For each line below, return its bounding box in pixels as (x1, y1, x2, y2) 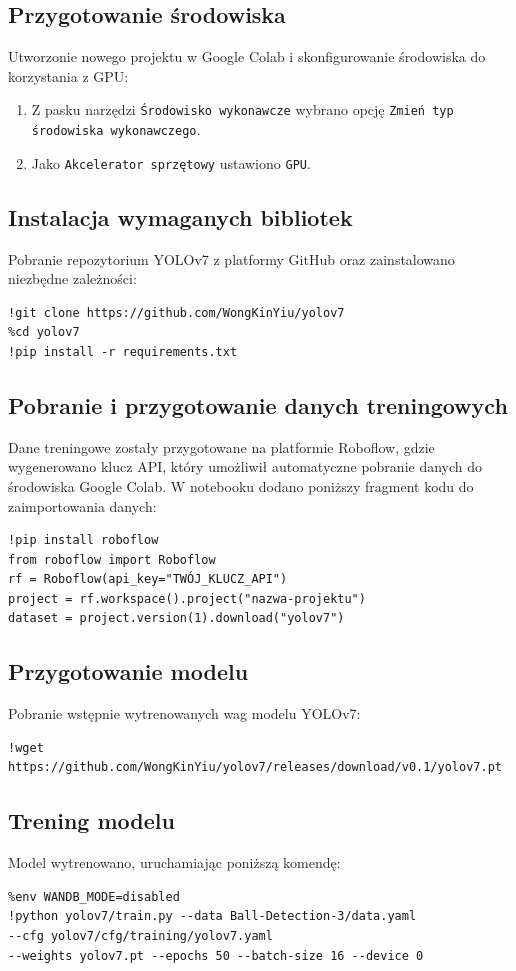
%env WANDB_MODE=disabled (8, 889, 180, 904)
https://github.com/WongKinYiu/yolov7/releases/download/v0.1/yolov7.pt (8, 760, 502, 775)
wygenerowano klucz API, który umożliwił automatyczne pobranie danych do (8, 456, 483, 477)
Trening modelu (8, 805, 175, 836)
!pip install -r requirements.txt (8, 344, 238, 359)
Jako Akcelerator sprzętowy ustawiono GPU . (31, 152, 311, 173)
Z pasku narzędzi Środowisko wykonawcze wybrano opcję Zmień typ (31, 99, 454, 120)
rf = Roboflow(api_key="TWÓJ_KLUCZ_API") (8, 572, 288, 587)
